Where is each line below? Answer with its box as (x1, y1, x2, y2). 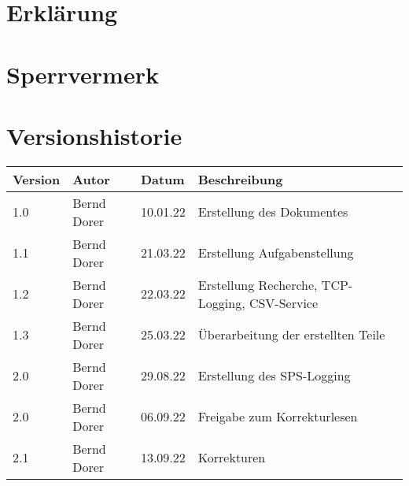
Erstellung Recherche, (197, 275, 318, 294)
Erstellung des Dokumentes (197, 202, 348, 221)
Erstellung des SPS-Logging (197, 366, 351, 385)
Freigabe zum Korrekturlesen (197, 407, 358, 426)
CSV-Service (249, 293, 319, 312)
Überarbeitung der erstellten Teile (197, 325, 385, 344)
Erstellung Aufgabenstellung (197, 243, 354, 262)
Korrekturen (197, 448, 266, 467)
